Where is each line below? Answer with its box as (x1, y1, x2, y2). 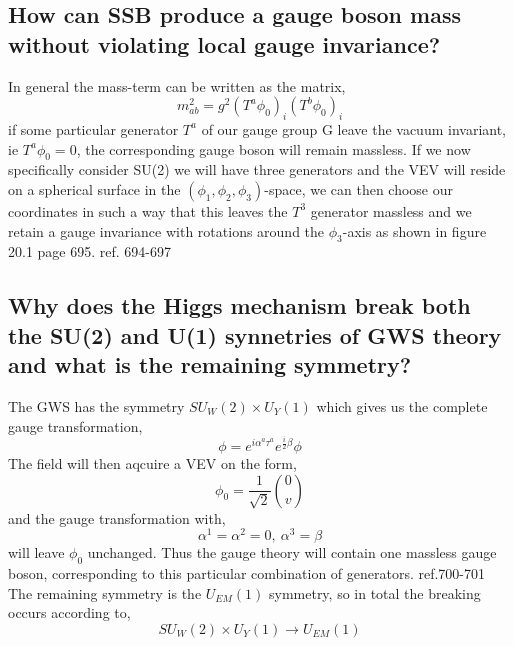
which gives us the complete (316, 395, 488, 416)
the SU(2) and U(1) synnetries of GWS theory (8, 319, 502, 350)
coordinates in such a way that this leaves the (8, 200, 288, 221)
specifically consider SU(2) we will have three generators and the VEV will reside (8, 159, 506, 180)
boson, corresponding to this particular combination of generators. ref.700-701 (8, 563, 486, 584)
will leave (8, 542, 65, 563)
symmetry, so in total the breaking (268, 582, 481, 603)
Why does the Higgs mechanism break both (8, 290, 471, 321)
